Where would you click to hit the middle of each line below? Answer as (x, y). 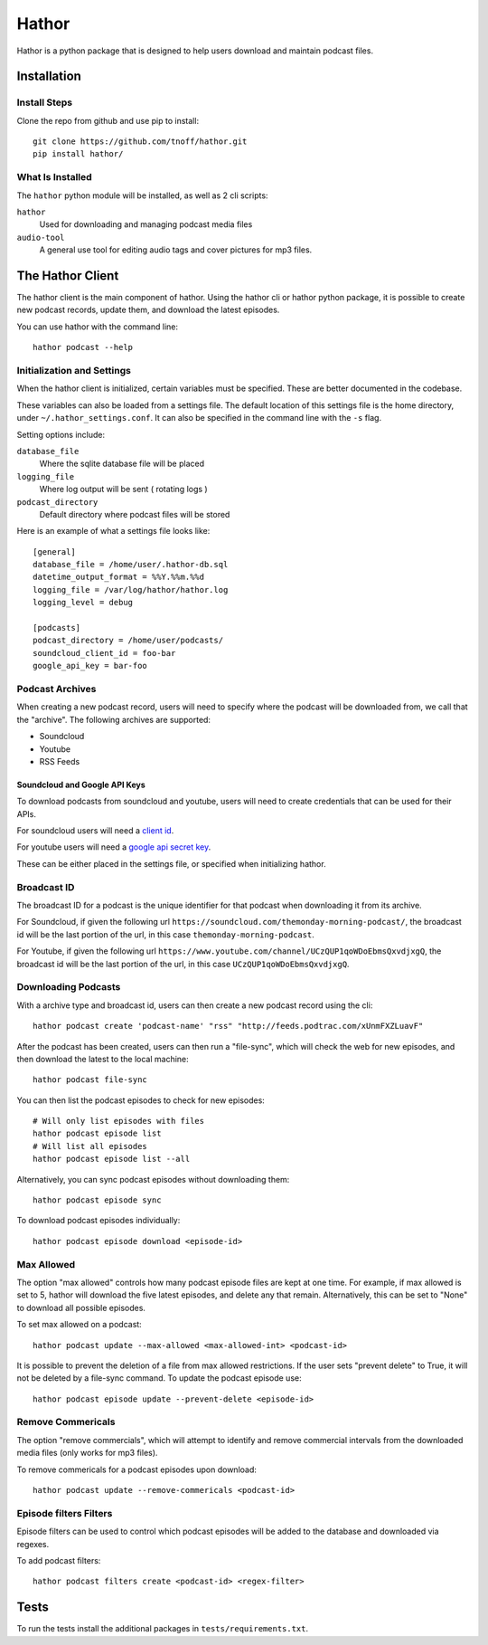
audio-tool (41, 237)
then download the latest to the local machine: (103, 1059)
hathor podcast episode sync (97, 1200)
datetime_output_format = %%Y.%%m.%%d (119, 577)
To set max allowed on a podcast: (79, 1325)
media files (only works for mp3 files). (87, 1453)
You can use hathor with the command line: (98, 327)
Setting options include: (61, 434)
